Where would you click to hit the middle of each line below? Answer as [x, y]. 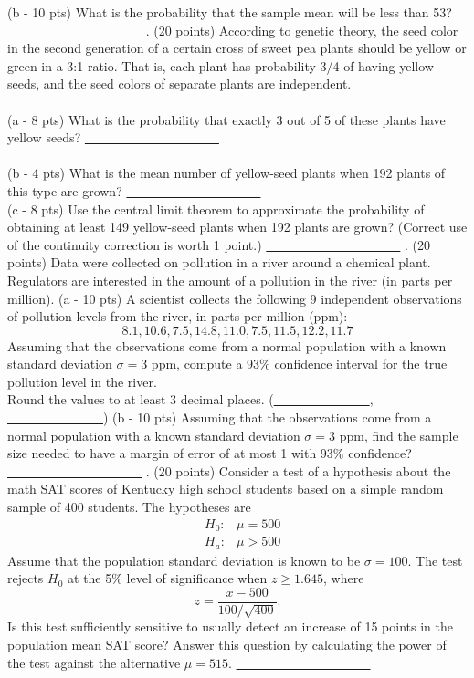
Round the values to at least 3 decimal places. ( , [190, 399]
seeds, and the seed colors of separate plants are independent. [179, 83]
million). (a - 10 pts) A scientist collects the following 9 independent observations [235, 298]
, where [344, 578]
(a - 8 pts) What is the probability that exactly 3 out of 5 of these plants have [226, 119]
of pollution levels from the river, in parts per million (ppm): [178, 316]
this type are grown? [65, 190]
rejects [26, 578]
